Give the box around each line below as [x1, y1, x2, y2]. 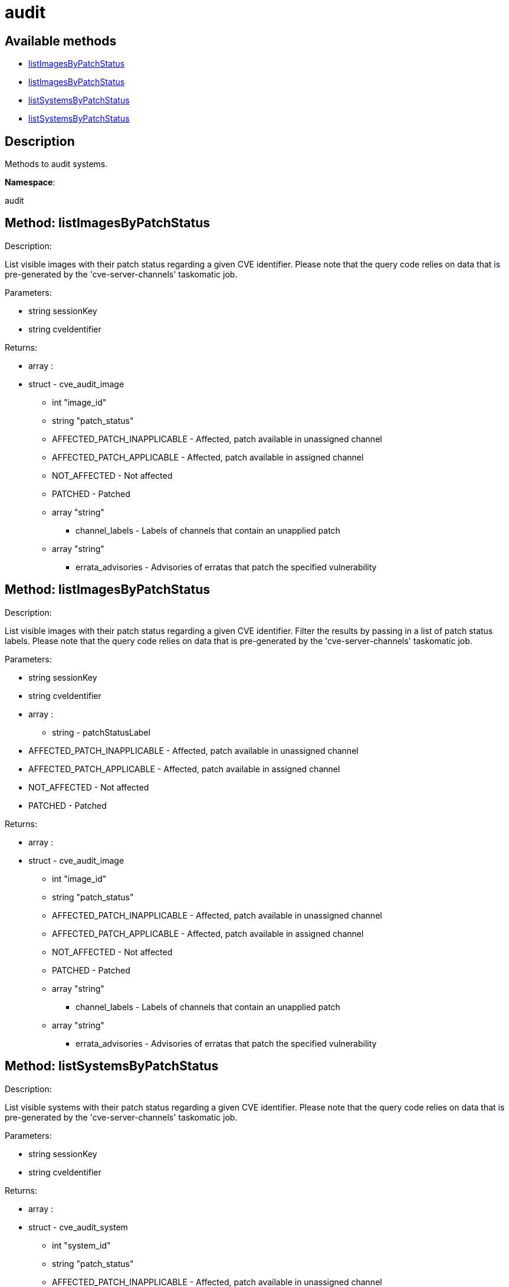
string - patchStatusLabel [52, 727, 150, 737]
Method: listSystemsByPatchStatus [5, 1059, 219, 1074]
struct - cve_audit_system [28, 1221, 128, 1232]
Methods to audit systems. [5, 159, 108, 169]
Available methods [5, 33, 117, 48]
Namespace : [5, 177, 55, 188]
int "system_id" [52, 1240, 111, 1250]
